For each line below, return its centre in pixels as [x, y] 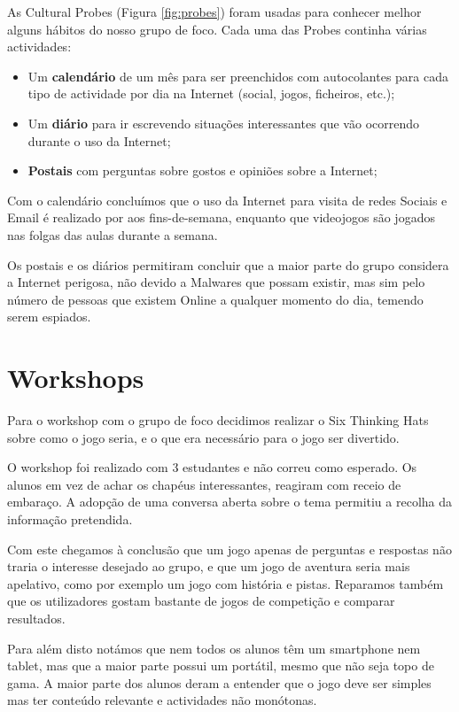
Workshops [76, 378]
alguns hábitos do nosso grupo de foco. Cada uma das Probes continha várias [217, 29]
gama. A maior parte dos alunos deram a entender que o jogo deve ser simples [219, 682]
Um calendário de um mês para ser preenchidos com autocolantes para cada [238, 76]
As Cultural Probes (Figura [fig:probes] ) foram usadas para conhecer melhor [214, 12]
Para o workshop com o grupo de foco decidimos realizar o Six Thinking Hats [218, 420]
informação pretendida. [70, 519]
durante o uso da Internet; [99, 140]
